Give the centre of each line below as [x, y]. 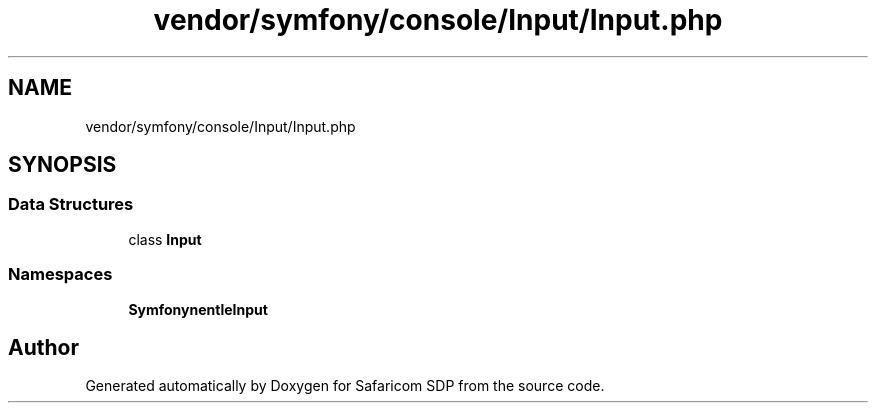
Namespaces [60, 274]
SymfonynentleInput [198, 309]
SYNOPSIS [62, 165]
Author [43, 347]
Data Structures [71, 204]
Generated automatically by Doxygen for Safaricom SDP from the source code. [345, 386]
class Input [165, 239]
